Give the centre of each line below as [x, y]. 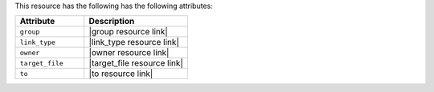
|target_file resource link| [136, 63]
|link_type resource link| [134, 42]
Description [112, 22]
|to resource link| [121, 74]
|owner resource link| [129, 53]
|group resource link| [128, 32]
